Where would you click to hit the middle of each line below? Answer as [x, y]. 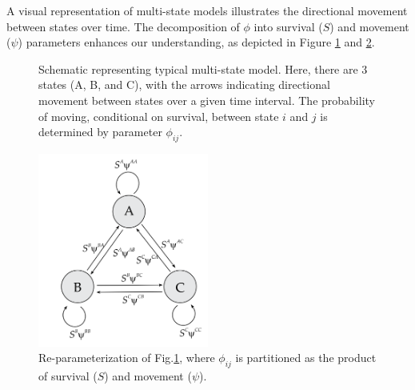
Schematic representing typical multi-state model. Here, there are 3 [203, 68]
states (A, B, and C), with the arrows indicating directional [184, 84]
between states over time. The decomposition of [123, 26]
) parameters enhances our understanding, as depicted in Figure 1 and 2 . [196, 42]
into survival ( [288, 26]
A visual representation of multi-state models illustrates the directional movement [207, 10]
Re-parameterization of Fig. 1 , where [127, 358]
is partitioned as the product [306, 358]
